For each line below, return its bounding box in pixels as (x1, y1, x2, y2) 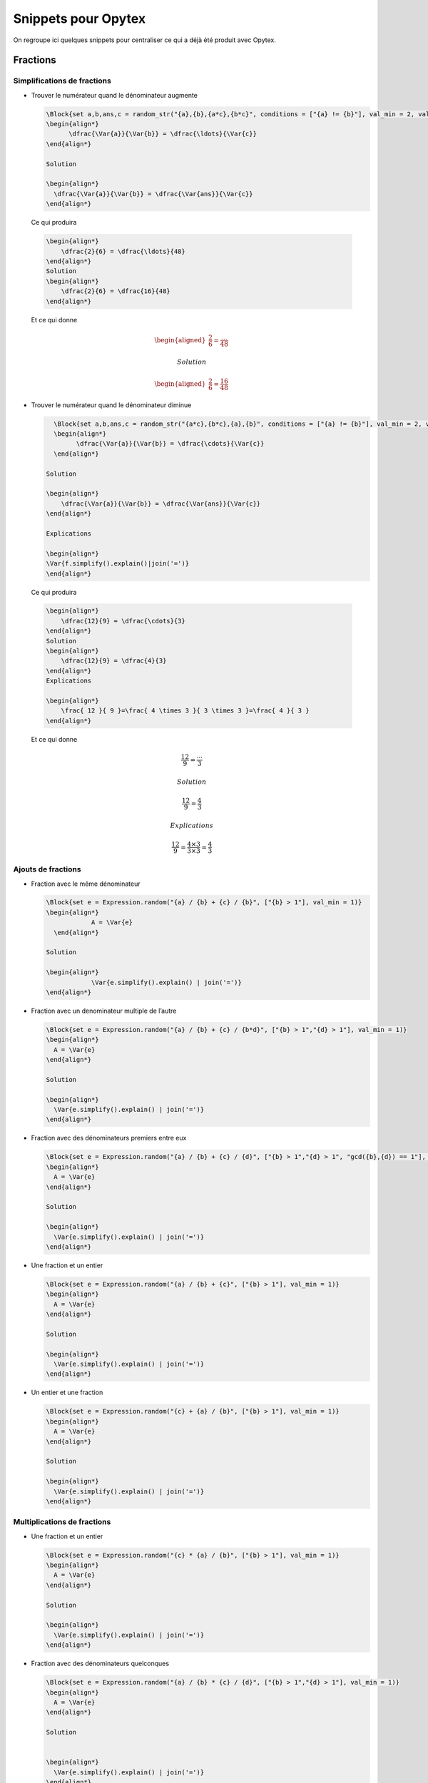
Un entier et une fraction (31, 1388, 103, 1397)
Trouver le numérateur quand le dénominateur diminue (31, 400, 192, 409)
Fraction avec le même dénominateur (31, 879, 141, 888)
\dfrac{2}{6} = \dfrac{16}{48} (61, 287, 170, 295)
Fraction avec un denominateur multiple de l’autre (31, 1006, 177, 1015)
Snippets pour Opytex (13, 11, 146, 26)
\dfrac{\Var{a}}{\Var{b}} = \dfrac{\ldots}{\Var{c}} (68, 130, 257, 138)
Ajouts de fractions (13, 864, 81, 874)
